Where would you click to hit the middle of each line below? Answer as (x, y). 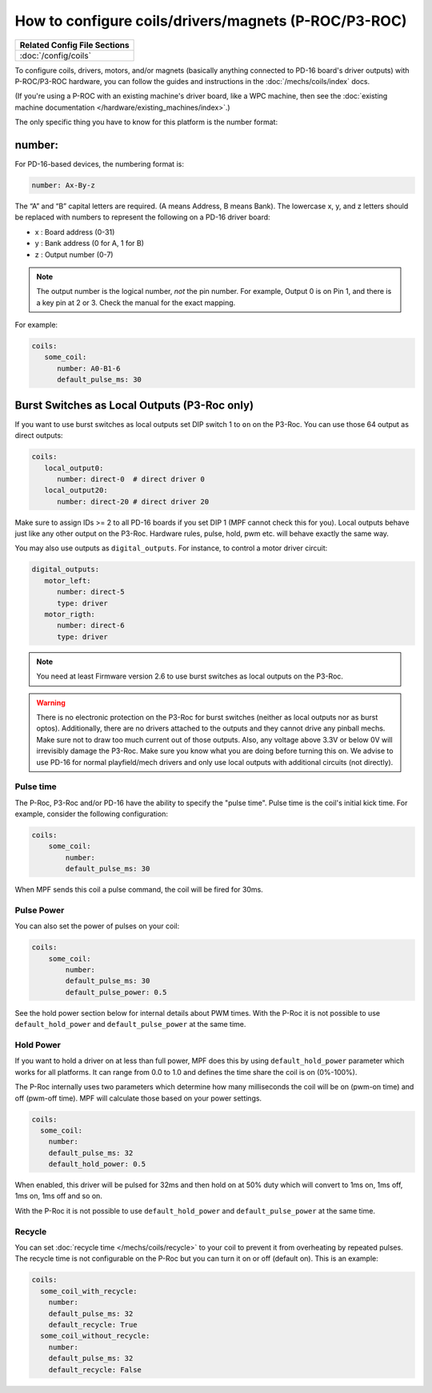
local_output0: (74, 468)
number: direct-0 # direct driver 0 (131, 479)
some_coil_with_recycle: (89, 1291)
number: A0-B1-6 (89, 368)
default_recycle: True (93, 1325)
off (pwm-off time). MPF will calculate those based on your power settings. (138, 1098)
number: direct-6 (91, 626)
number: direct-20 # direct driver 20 (133, 501)
